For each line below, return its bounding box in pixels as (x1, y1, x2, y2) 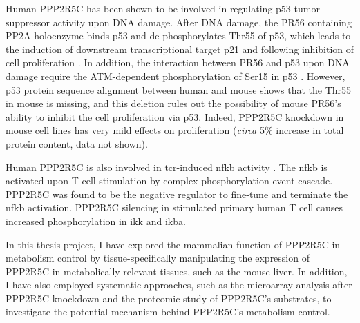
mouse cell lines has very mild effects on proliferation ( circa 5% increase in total (6, 123, 344, 137)
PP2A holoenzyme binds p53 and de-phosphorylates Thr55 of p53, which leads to (6, 28, 351, 43)
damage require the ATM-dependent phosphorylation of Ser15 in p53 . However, (6, 68, 345, 83)
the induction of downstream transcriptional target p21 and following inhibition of (6, 41, 354, 56)
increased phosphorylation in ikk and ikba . (6, 213, 186, 228)
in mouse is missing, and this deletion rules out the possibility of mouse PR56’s (6, 96, 341, 110)
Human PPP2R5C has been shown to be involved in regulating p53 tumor (6, 1, 320, 15)
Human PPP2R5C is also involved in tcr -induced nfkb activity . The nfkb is (6, 159, 328, 174)
